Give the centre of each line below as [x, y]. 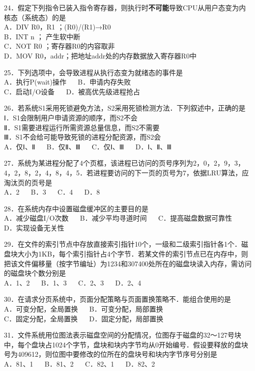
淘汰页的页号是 [28, 182]
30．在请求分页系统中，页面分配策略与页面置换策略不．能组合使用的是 [117, 299]
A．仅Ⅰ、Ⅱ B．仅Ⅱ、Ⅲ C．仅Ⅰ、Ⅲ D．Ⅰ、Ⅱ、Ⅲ [88, 146]
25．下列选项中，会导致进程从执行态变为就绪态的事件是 [93, 72]
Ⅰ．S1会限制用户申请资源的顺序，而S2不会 [71, 117]
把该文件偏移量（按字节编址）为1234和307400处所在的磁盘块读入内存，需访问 [128, 263]
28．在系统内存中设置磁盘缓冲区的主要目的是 [76, 208]
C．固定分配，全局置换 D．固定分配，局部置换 [84, 318]
